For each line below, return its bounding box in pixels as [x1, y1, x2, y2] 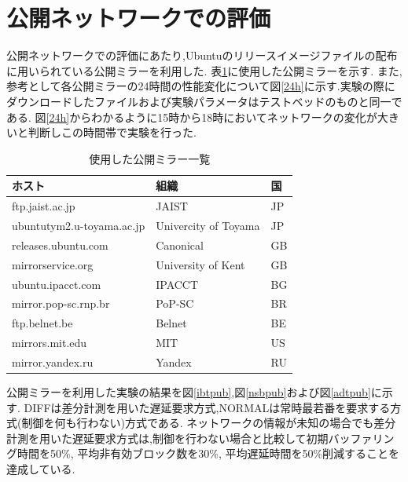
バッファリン [328, 429, 395, 446]
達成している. [6, 460, 75, 477]
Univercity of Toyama [156, 217, 260, 233]
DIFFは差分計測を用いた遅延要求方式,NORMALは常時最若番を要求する [24, 399, 391, 415]
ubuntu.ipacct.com [12, 276, 101, 292]
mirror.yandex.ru [12, 353, 94, 370]
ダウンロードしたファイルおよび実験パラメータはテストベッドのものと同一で [6, 93, 402, 109]
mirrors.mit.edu [12, 334, 87, 351]
